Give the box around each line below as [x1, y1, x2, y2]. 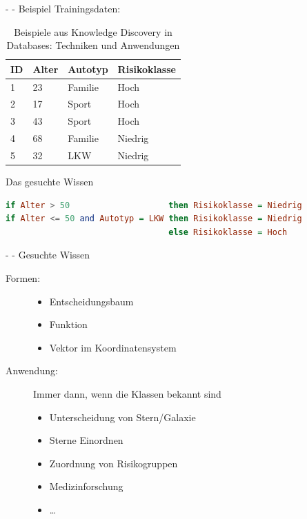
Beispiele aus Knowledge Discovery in [14, 24, 172, 39]
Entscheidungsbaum [49, 294, 134, 308]
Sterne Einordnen [49, 433, 123, 447]
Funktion [49, 317, 88, 332]
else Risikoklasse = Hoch [168, 227, 288, 237]
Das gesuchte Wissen [6, 174, 94, 189]
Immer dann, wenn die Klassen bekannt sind [33, 387, 221, 401]
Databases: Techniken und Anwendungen [6, 38, 180, 52]
